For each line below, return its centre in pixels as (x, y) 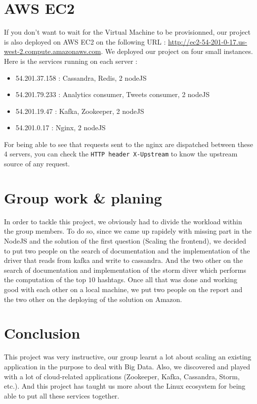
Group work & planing (83, 197)
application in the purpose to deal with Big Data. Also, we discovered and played (127, 366)
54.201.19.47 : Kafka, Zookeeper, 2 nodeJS (80, 111)
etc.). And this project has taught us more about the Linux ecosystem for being (125, 386)
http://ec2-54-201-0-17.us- (208, 41)
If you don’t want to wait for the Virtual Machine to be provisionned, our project (127, 32)
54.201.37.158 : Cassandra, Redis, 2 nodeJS (81, 77)
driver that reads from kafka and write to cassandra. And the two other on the (124, 260)
